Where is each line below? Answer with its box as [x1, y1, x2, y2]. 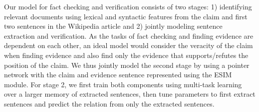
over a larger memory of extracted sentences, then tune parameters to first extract [4, 89, 256, 99]
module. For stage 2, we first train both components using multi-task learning [4, 79, 242, 89]
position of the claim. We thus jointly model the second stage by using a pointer [4, 59, 250, 70]
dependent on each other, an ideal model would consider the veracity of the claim [4, 40, 253, 51]
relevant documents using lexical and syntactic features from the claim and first [4, 11, 248, 21]
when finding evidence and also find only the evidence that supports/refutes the [4, 50, 249, 60]
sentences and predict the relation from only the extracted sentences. [4, 98, 215, 109]
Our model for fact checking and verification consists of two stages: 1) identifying [4, 1, 252, 11]
